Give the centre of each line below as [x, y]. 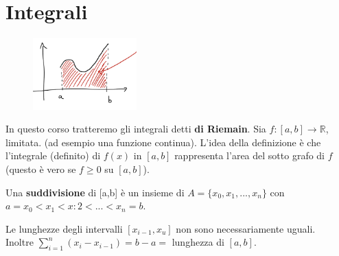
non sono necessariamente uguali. [246, 228]
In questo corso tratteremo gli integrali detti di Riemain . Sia [136, 129]
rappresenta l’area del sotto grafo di [250, 155]
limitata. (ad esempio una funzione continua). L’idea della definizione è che [163, 142]
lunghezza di [198, 242]
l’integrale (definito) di [53, 155]
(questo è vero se [41, 168]
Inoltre [20, 242]
